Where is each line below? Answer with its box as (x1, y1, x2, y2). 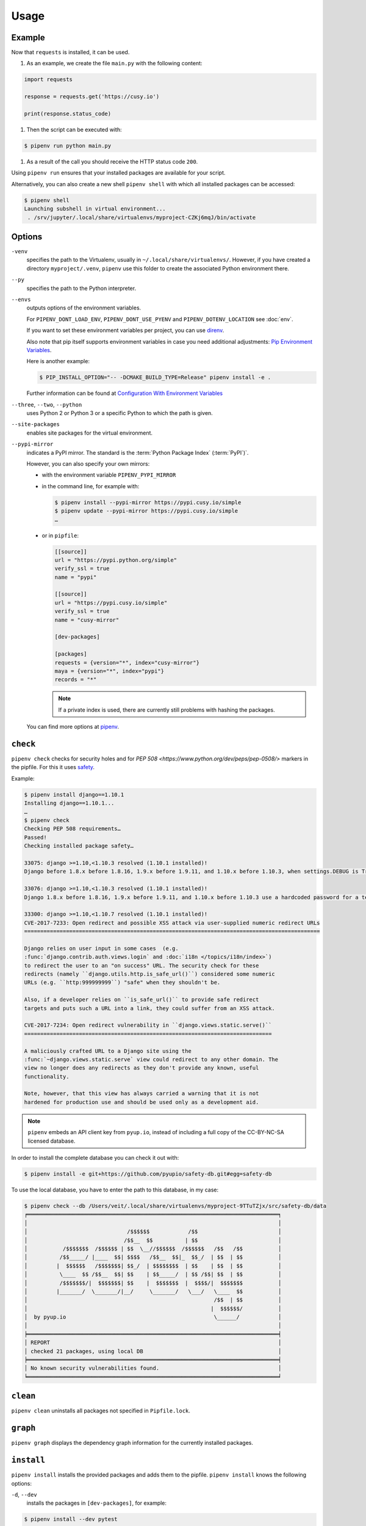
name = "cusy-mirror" (54, 617, 120, 623)
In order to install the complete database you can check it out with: (11, 1154, 179, 1162)
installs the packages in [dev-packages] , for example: (26, 1499, 167, 1507)
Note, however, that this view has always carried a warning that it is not (24, 1090, 259, 1097)
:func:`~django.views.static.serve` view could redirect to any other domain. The (24, 1056, 279, 1063)
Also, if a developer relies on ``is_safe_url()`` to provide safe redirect (24, 996, 259, 1003)
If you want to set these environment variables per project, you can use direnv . (26, 327, 224, 334)
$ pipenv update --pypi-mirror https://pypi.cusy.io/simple (54, 507, 239, 515)
